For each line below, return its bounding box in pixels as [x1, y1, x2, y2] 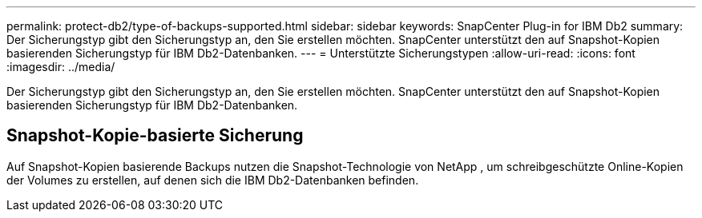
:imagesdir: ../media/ [6, 60, 115, 73]
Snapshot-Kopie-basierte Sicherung [6, 125, 304, 146]
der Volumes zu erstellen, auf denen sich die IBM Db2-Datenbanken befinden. [6, 172, 419, 187]
